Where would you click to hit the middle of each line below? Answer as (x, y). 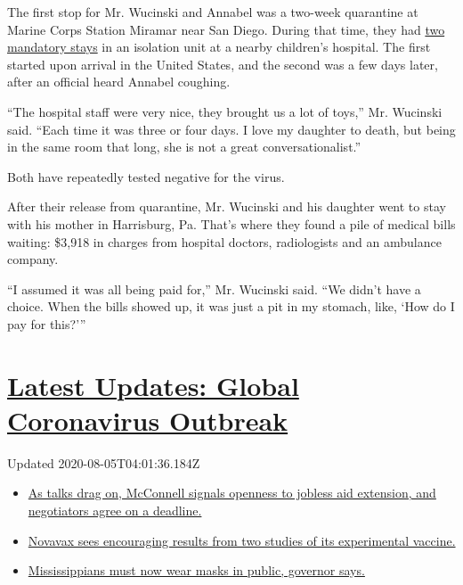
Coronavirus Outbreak (148, 420)
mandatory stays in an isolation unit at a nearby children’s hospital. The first (219, 47)
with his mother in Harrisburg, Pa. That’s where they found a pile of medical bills (231, 223)
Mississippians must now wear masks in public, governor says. (196, 570)
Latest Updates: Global (153, 385)
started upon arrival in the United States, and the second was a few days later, (223, 64)
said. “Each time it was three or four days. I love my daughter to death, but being (231, 129)
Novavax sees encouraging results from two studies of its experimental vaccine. (242, 540)
